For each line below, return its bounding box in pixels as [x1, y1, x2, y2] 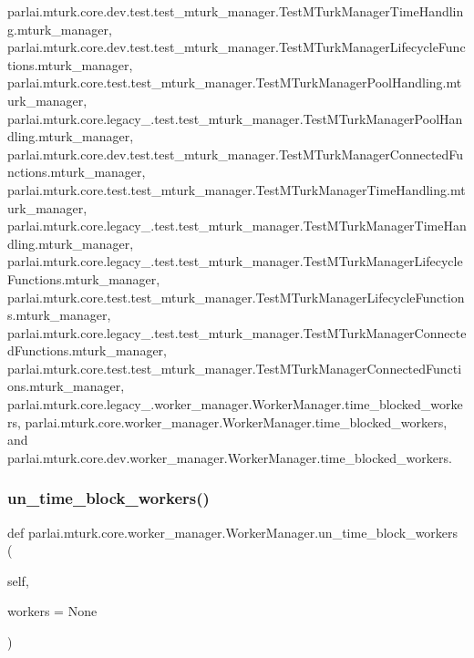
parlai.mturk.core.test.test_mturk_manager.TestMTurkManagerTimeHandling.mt [7, 180, 466, 199]
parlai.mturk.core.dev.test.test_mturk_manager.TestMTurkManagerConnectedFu [7, 144, 464, 163]
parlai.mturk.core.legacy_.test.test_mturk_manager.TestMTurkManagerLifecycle [7, 252, 463, 271]
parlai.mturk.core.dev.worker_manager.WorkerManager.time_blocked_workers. [7, 447, 452, 467]
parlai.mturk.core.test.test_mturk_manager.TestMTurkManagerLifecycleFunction [7, 287, 465, 306]
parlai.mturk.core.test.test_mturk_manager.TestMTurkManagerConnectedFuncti [7, 358, 462, 377]
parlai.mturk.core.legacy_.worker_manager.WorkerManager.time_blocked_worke [7, 395, 463, 414]
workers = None [7, 601, 98, 621]
